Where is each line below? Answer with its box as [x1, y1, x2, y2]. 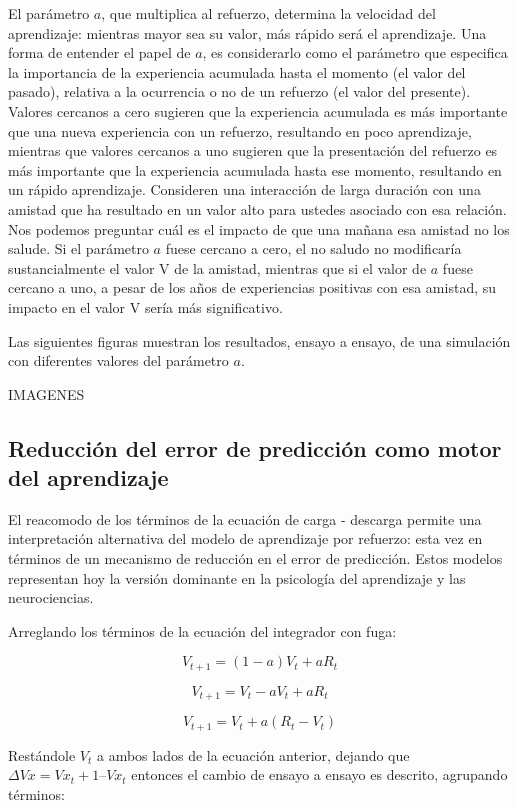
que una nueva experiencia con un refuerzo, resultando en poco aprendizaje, [8, 120, 472, 141]
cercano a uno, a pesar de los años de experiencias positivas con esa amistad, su [8, 277, 497, 298]
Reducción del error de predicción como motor [8, 432, 502, 463]
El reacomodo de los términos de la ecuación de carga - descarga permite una [8, 508, 482, 529]
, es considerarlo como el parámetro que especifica [202, 42, 508, 63]
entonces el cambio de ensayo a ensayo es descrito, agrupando [131, 764, 508, 785]
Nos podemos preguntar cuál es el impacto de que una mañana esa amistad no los [8, 218, 510, 239]
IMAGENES [8, 383, 85, 404]
